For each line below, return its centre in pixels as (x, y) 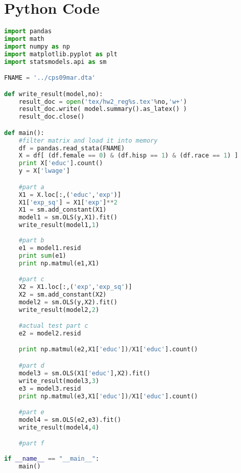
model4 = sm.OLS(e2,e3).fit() (70, 420)
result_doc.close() (52, 117)
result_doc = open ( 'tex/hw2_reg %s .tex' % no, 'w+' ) (103, 102)
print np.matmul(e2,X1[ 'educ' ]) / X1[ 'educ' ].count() (108, 350)
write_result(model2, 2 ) (59, 310)
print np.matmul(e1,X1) (59, 263)
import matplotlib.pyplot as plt (61, 54)
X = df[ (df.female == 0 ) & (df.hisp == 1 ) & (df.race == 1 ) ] (128, 156)
